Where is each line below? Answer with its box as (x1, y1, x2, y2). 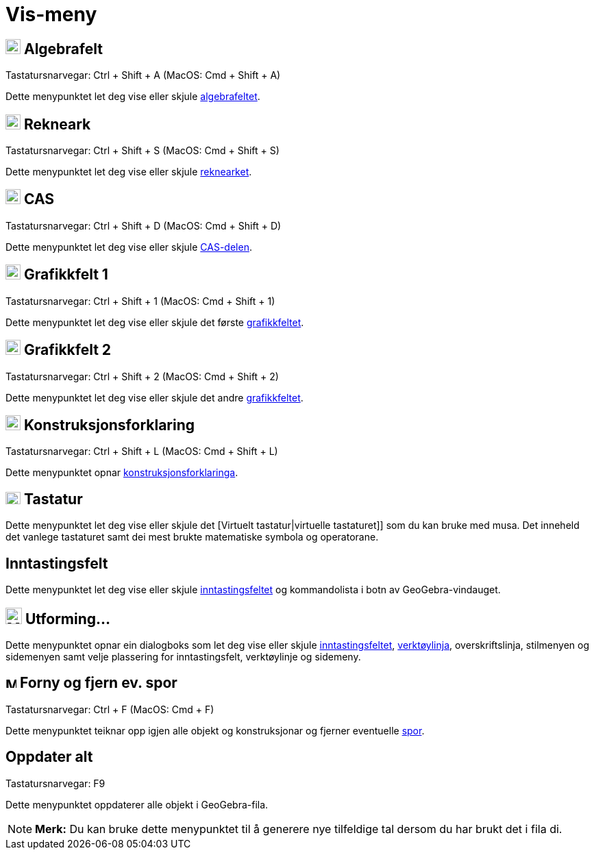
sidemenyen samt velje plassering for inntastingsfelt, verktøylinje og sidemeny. (5, 650, 361, 662)
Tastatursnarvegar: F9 (5, 777, 106, 789)
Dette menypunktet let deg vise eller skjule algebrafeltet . (5, 90, 260, 103)
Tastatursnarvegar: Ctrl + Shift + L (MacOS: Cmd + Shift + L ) (5, 445, 278, 458)
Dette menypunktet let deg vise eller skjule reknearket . (5, 166, 252, 178)
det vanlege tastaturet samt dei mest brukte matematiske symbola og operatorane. (5, 531, 379, 543)
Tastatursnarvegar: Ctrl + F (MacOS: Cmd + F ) (5, 703, 214, 715)
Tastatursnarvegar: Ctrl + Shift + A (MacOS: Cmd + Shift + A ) (5, 69, 281, 82)
